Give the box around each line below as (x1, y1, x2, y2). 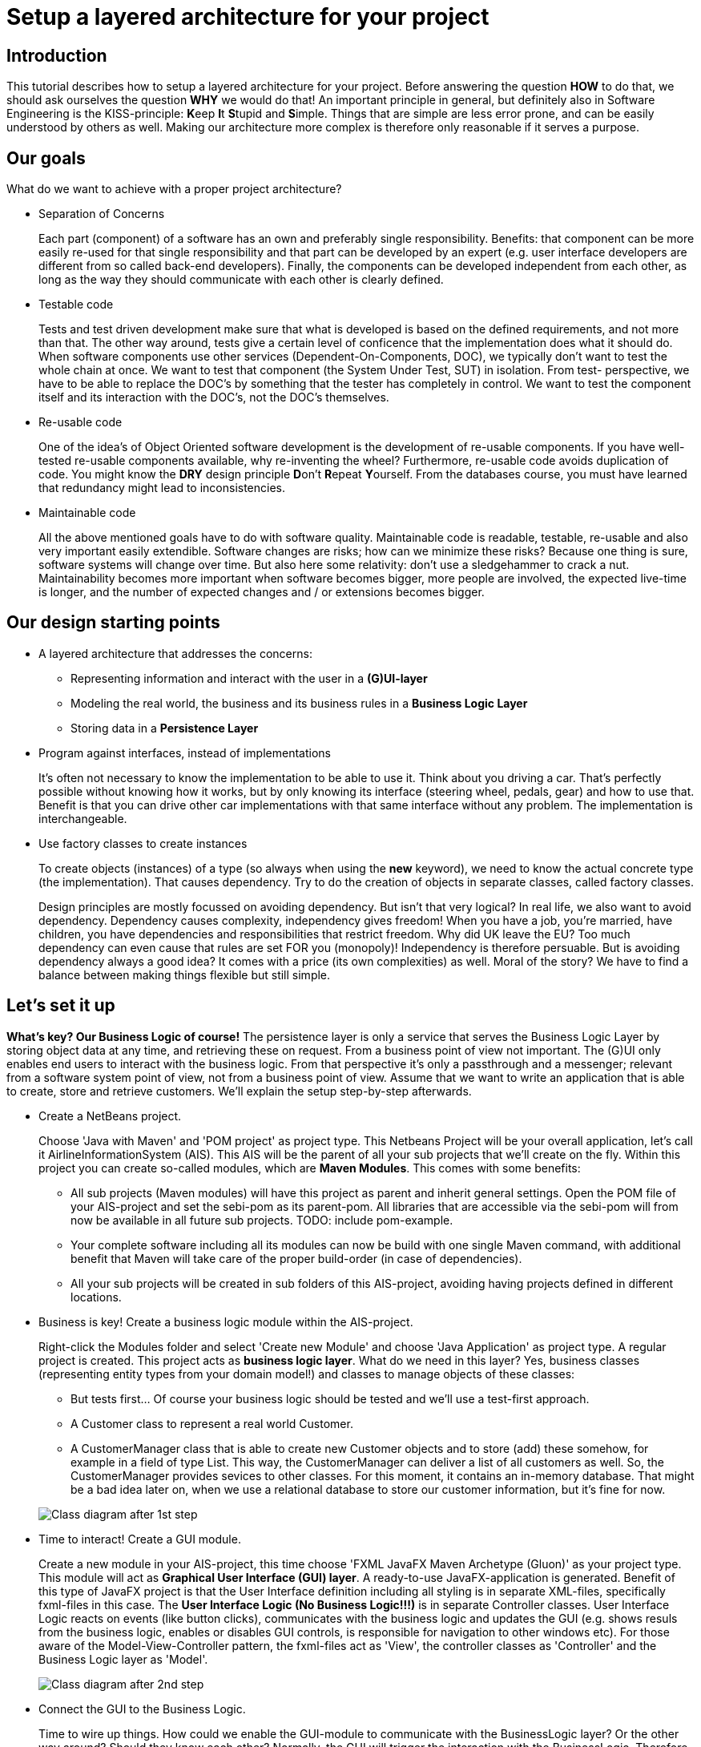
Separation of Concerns (38, 207, 165, 221)
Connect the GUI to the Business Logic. (38, 1701, 246, 1716)
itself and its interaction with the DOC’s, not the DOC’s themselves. (38, 390, 389, 405)
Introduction (6, 45, 107, 66)
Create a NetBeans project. (38, 1108, 182, 1123)
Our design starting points (6, 612, 220, 633)
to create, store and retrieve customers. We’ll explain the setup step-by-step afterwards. (6, 1083, 472, 1098)
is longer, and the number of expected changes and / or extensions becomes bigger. (38, 585, 485, 599)
